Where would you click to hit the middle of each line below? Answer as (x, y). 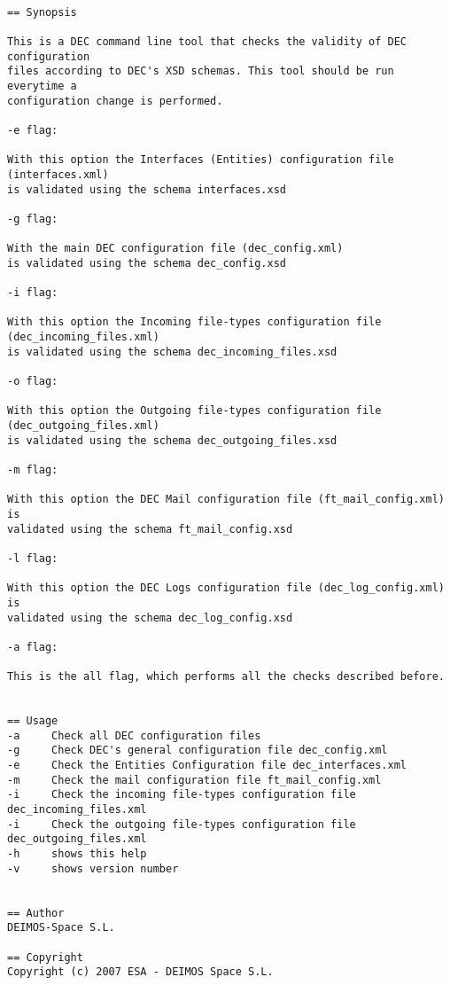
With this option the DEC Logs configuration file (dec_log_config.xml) (226, 588)
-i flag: (33, 293)
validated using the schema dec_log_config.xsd (150, 618)
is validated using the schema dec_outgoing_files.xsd (172, 440)
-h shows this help (77, 854)
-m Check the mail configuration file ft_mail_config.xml (194, 780)
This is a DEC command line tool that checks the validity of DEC (207, 41)
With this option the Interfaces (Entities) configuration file (201, 160)
